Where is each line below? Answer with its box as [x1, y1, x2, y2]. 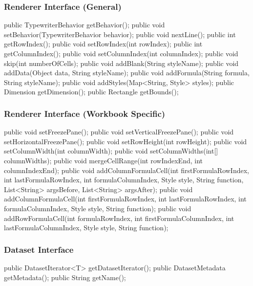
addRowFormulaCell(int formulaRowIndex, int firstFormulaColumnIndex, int [4, 213, 234, 223]
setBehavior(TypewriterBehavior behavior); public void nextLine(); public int [4, 29, 236, 39]
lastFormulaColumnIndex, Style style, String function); [4, 222, 169, 233]
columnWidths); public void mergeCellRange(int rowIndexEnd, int [4, 155, 203, 165]
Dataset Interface [4, 243, 74, 255]
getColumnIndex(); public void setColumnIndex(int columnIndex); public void [4, 48, 238, 58]
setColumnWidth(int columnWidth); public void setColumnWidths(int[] [4, 146, 218, 156]
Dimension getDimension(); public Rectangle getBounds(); [4, 87, 179, 97]
